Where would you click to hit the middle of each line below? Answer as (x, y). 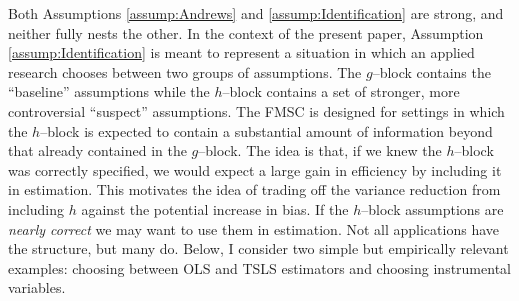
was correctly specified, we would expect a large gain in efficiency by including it (255, 169)
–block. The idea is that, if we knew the (320, 150)
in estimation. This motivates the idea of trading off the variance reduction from (254, 189)
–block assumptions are (432, 208)
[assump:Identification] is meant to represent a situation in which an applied (241, 52)
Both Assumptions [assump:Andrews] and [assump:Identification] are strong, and (256, 13)
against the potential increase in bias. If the (215, 208)
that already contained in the (97, 150)
